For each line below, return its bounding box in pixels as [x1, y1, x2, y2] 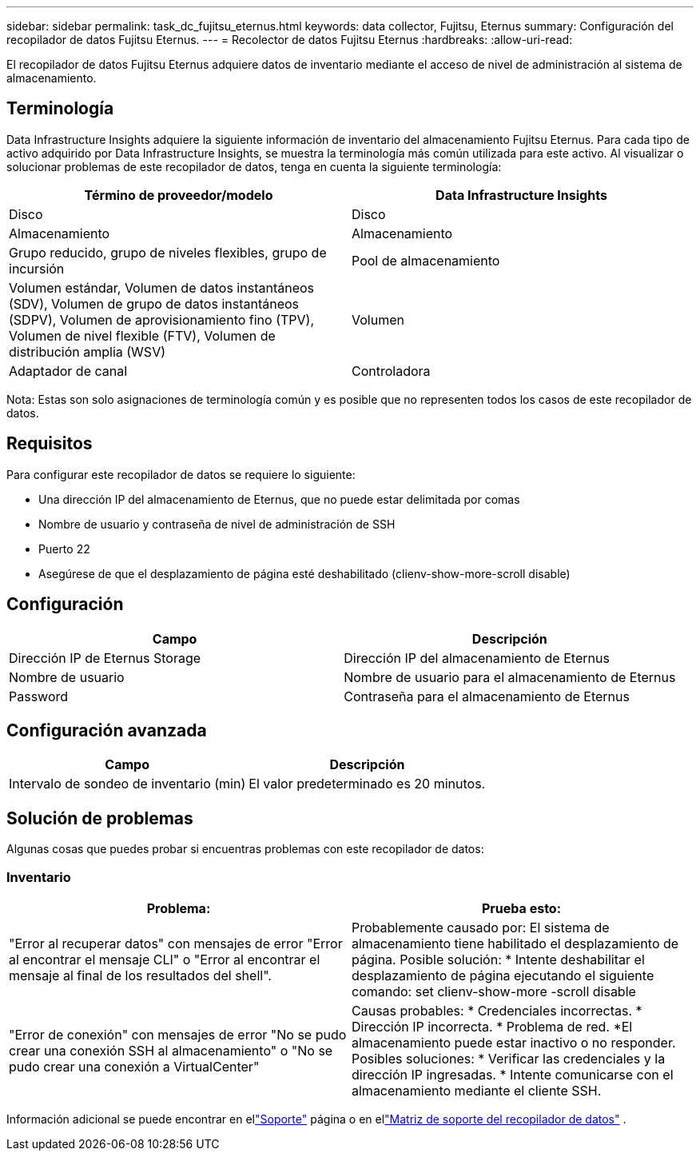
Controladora [352, 362, 431, 379]
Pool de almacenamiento [352, 252, 500, 269]
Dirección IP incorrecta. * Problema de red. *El [352, 1018, 633, 1035]
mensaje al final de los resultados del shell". [9, 967, 272, 983]
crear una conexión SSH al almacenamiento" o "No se [9, 1042, 333, 1059]
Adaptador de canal [9, 362, 128, 379]
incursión [9, 260, 65, 277]
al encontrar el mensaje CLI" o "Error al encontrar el [9, 951, 320, 967]
